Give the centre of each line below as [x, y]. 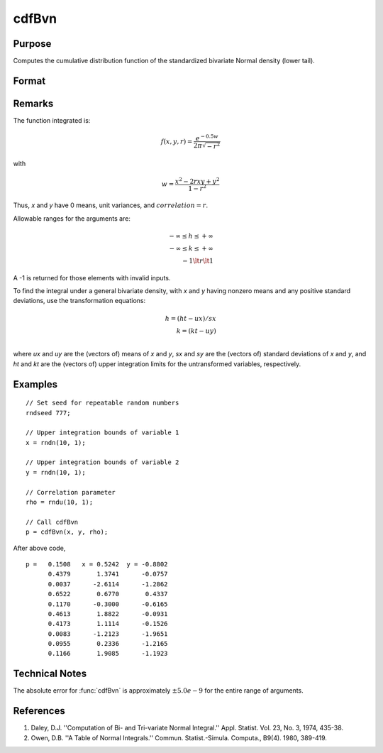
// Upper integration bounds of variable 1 [102, 433]
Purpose [32, 44]
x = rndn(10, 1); [56, 443]
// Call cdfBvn [52, 522]
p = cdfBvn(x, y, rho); [67, 532]
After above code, [39, 548]
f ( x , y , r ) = [177, 142]
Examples [35, 384]
